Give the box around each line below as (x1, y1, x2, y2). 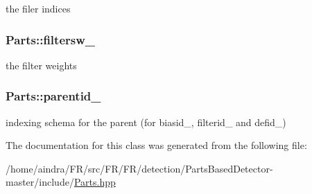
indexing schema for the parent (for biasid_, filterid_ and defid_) (6, 114, 286, 129)
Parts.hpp (73, 175, 116, 189)
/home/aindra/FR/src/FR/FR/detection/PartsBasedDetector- (6, 161, 273, 175)
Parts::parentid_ (6, 87, 101, 105)
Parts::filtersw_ (6, 30, 96, 48)
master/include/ (6, 175, 74, 189)
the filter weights (6, 58, 77, 72)
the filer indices (6, 1, 71, 15)
